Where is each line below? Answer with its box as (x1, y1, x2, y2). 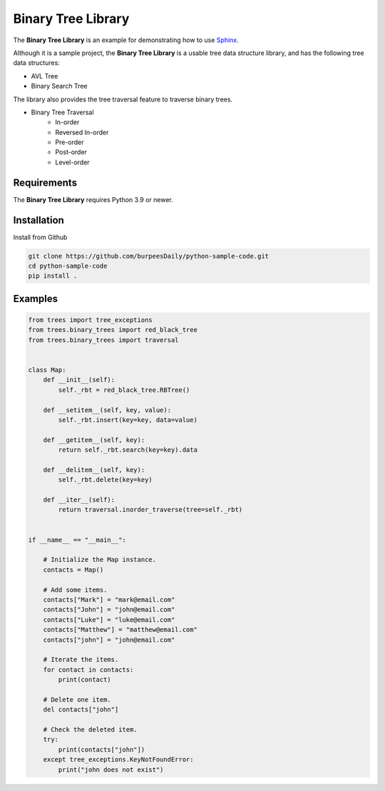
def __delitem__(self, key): (43, 465, 145, 474)
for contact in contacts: (43, 665, 134, 674)
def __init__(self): (43, 376, 115, 384)
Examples (13, 293, 58, 305)
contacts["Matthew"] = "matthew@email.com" (43, 625, 197, 634)
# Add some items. (43, 585, 108, 594)
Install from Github (13, 233, 68, 241)
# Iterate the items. (43, 655, 119, 664)
